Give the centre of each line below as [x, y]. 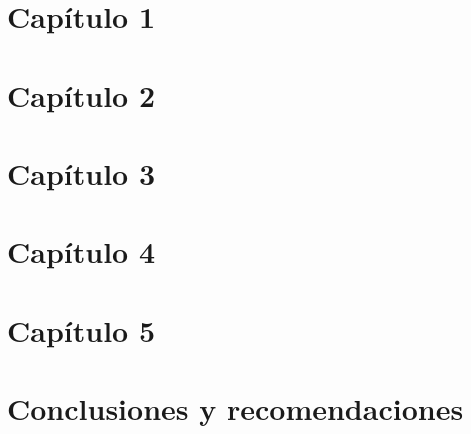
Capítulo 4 [81, 251]
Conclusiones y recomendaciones [235, 408]
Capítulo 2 [81, 94]
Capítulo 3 [81, 172]
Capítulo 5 [81, 329]
